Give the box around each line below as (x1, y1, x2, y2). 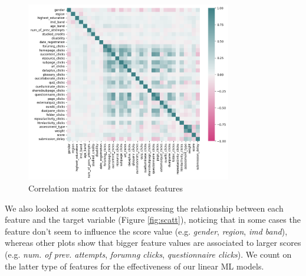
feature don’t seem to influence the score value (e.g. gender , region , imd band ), (5, 225, 288, 237)
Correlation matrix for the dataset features (28, 181, 183, 194)
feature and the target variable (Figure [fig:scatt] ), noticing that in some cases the (5, 213, 301, 226)
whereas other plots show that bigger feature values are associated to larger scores (5, 236, 301, 249)
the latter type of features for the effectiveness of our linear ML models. (5, 259, 264, 272)
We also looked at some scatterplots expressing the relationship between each (5, 202, 284, 214)
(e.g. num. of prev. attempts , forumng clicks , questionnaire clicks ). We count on (5, 248, 292, 260)
